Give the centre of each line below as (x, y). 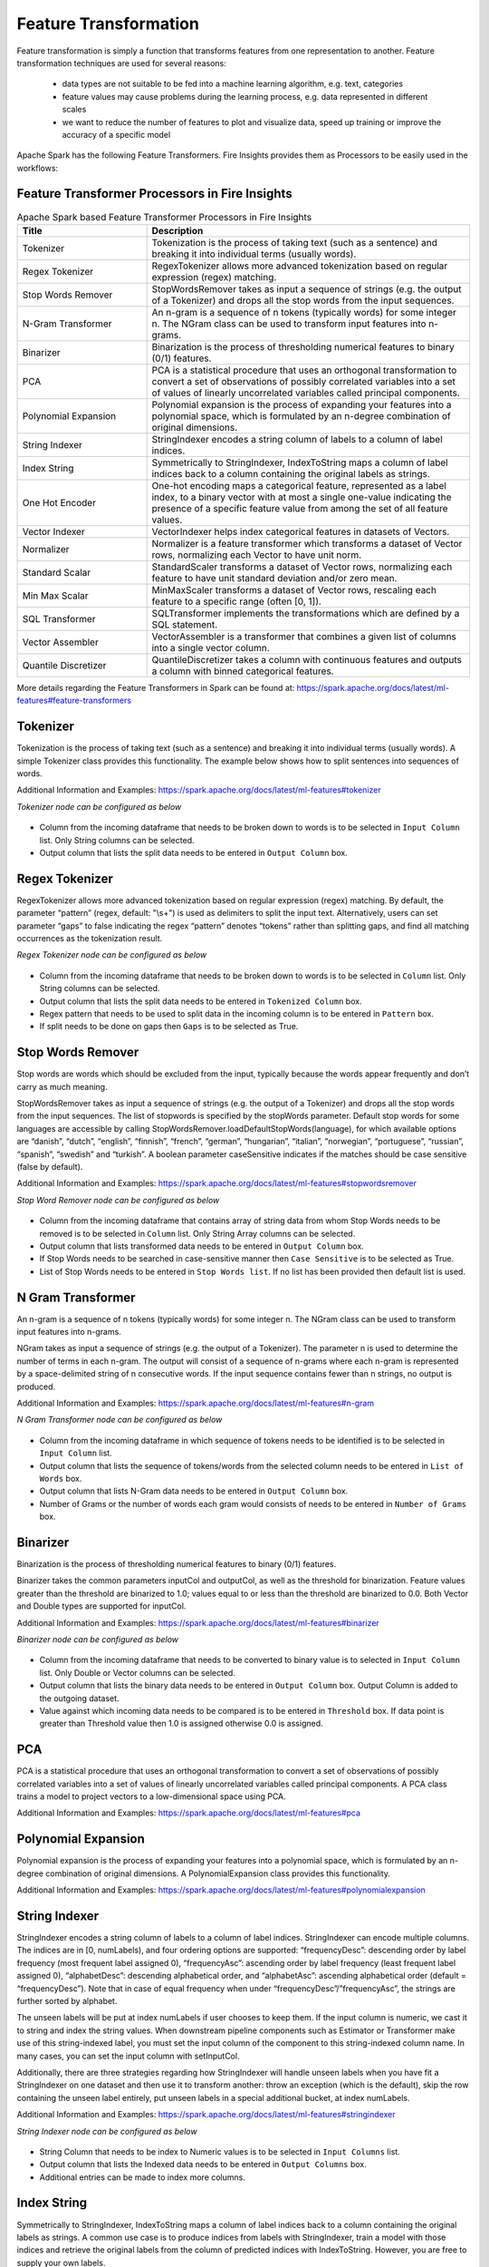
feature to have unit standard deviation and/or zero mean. (274, 578)
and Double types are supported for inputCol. (101, 1606)
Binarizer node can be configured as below (98, 1639)
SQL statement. (185, 624)
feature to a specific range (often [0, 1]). (236, 601)
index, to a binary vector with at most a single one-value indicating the (302, 497)
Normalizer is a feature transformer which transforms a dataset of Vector (307, 543)
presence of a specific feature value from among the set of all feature (300, 508)
